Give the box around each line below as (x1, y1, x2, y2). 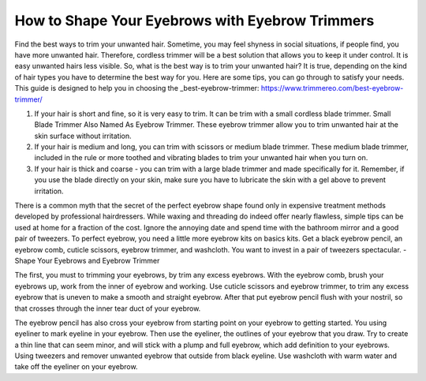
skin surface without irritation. (34, 131, 132, 140)
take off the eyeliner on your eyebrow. (14, 362, 138, 372)
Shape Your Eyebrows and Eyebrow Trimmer (14, 256, 160, 265)
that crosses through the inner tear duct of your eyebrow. (14, 304, 201, 313)
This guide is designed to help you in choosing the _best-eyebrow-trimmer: (14, 84, 260, 93)
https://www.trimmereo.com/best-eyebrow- (260, 84, 404, 93)
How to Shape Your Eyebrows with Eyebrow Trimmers (14, 12, 375, 29)
